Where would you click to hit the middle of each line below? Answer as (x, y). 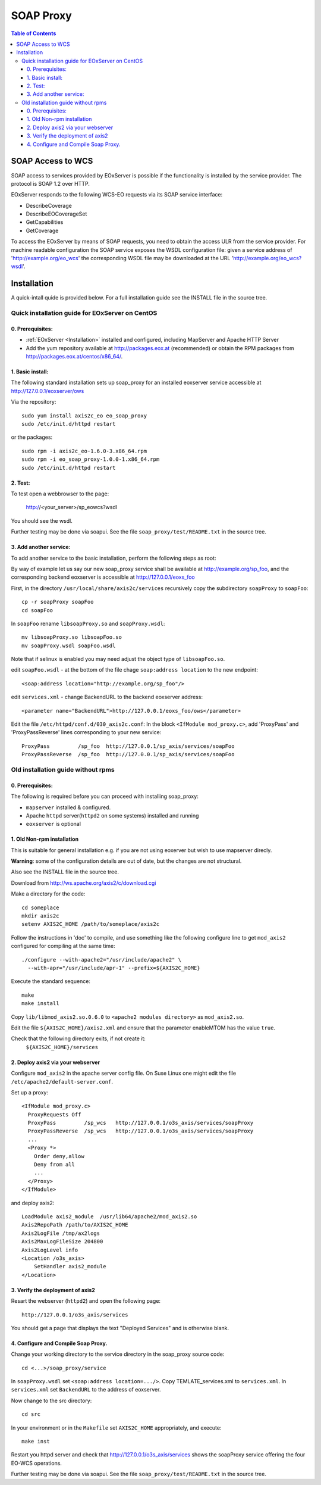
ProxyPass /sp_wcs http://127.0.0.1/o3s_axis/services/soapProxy (141, 1123)
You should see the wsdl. (42, 520)
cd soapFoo (37, 610)
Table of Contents (34, 33)
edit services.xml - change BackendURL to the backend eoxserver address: (107, 697)
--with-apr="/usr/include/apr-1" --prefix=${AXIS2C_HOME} (114, 968)
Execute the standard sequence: (51, 981)
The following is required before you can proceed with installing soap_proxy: (105, 796)
